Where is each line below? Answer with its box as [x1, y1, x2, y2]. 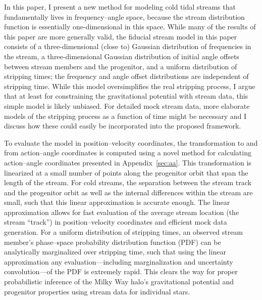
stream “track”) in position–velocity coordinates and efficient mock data [4, 217, 227, 227]
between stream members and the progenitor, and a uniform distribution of [4, 61, 237, 71]
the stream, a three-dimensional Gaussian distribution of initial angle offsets [4, 51, 239, 61]
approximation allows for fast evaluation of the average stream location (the [4, 206, 239, 217]
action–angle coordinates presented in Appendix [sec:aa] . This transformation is [4, 157, 251, 167]
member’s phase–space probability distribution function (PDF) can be [4, 236, 221, 247]
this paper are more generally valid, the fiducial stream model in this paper [4, 31, 237, 41]
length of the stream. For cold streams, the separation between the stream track [4, 177, 251, 188]
